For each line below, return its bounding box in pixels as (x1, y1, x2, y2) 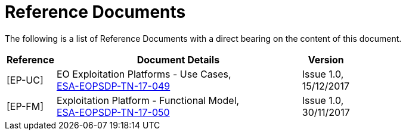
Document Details (137, 53, 220, 66)
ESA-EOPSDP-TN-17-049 (56, 79, 171, 92)
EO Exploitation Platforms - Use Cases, (56, 67, 231, 80)
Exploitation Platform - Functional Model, (56, 94, 240, 106)
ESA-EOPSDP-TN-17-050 (56, 106, 170, 118)
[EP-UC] (7, 73, 44, 86)
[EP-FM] (7, 100, 44, 112)
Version (308, 53, 344, 66)
